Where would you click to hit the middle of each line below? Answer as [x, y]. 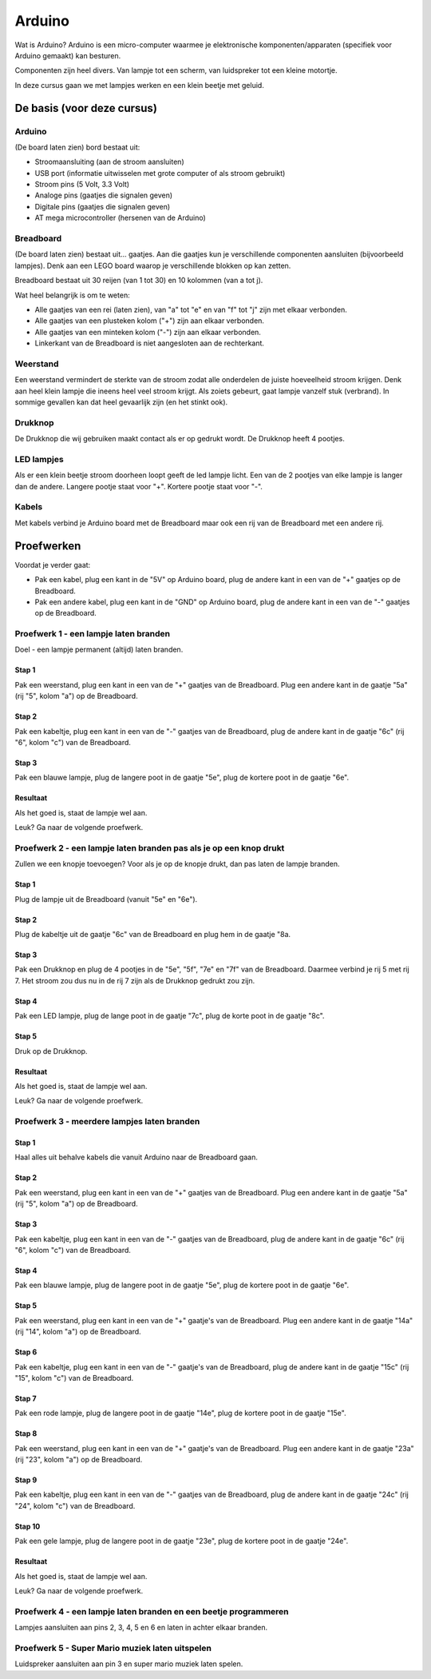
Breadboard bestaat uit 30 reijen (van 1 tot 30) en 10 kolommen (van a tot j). [139, 281]
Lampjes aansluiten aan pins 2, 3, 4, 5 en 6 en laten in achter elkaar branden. [141, 1628]
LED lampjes [39, 459]
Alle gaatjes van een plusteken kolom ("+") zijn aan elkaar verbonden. [150, 321]
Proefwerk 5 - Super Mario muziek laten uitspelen [113, 1648]
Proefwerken [48, 546]
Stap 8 [26, 1434]
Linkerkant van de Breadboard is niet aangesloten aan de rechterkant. [150, 343]
